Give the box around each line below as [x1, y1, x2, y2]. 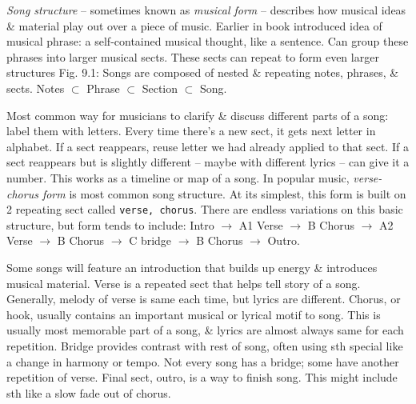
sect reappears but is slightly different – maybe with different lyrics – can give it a [6, 154, 410, 170]
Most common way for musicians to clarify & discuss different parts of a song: [6, 106, 389, 123]
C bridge [129, 232, 172, 249]
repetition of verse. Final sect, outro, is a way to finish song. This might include [6, 369, 398, 386]
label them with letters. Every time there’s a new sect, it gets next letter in [6, 122, 376, 139]
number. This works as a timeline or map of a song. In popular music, [6, 169, 350, 186]
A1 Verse [238, 216, 283, 233]
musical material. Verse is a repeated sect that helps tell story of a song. [6, 274, 361, 291]
